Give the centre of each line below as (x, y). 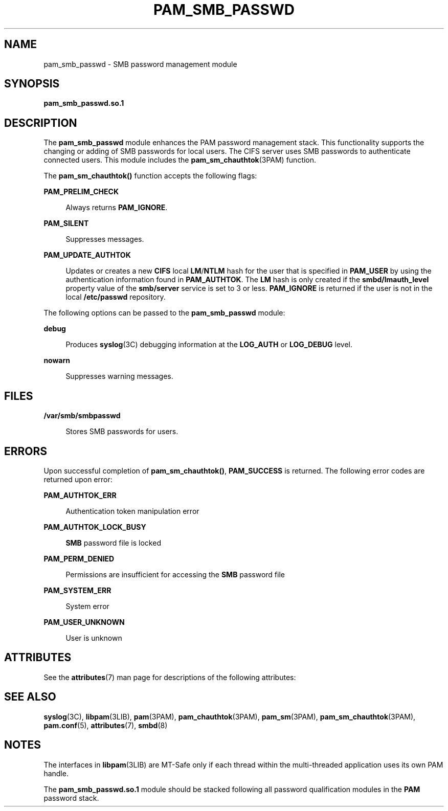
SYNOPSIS (32, 84)
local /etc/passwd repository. (116, 297)
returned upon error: (78, 479)
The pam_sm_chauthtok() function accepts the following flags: (150, 176)
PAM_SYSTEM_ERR (77, 590)
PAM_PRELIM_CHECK (81, 192)
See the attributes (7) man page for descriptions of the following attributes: (170, 677)
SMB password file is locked (113, 543)
